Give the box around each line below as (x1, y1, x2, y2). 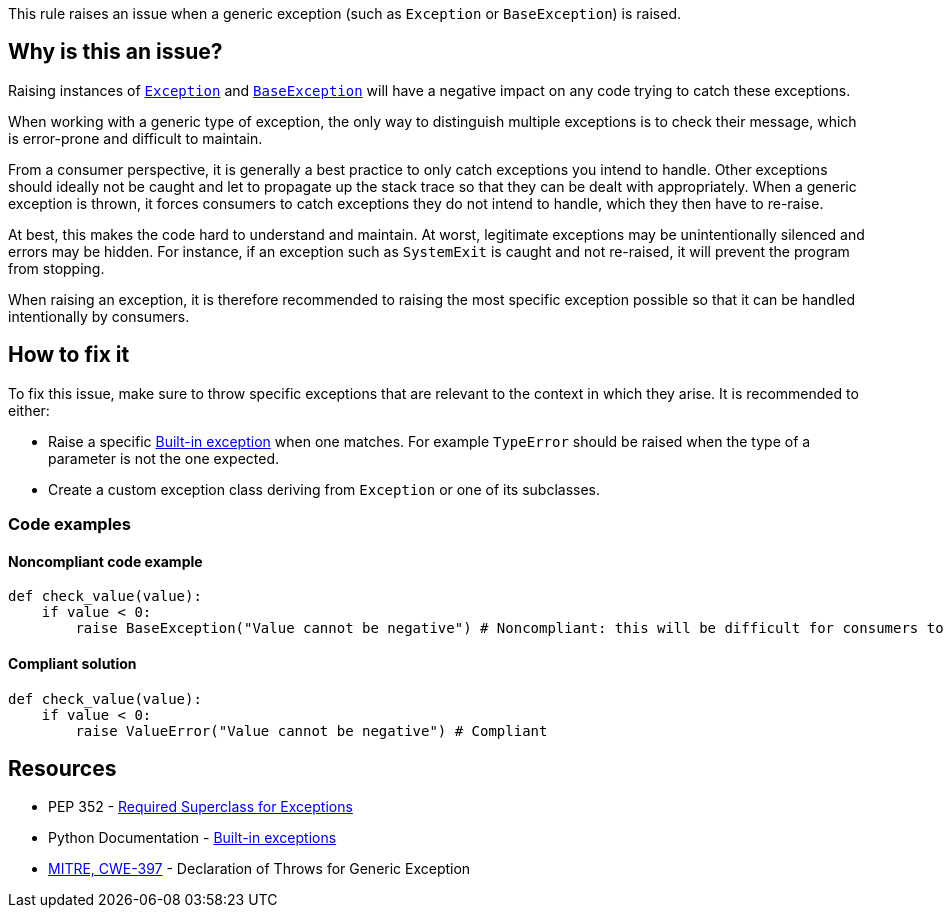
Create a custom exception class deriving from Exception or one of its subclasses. (48, 480, 601, 498)
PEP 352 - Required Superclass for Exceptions (48, 798, 353, 816)
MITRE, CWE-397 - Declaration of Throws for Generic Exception (48, 860, 471, 878)
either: (8, 401, 50, 419)
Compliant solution (8, 654, 137, 672)
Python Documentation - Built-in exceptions (48, 829, 337, 847)
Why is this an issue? (8, 39, 223, 65)
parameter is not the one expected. (48, 449, 279, 467)
